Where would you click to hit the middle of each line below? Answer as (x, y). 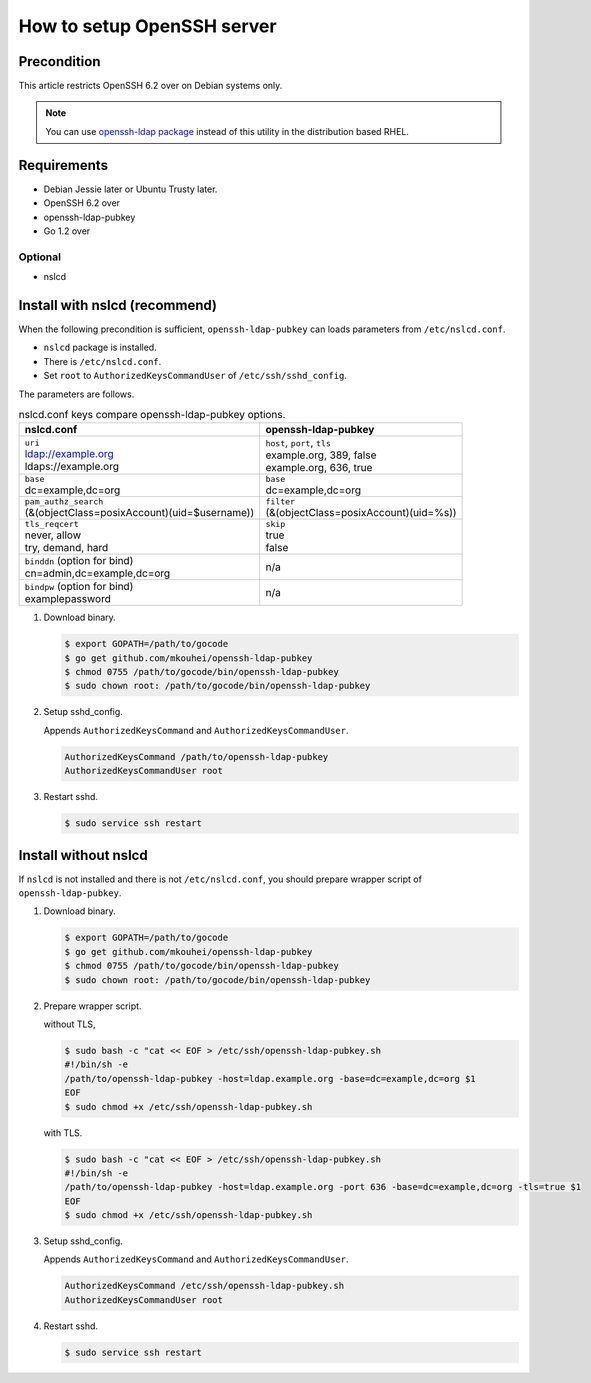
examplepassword (68, 599)
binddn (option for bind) (79, 561)
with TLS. (63, 1132)
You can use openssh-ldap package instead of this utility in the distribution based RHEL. (227, 131)
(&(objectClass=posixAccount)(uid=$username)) (139, 513)
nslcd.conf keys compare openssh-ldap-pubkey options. (152, 415)
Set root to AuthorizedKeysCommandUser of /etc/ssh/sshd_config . (195, 376)
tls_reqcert (51, 524)
